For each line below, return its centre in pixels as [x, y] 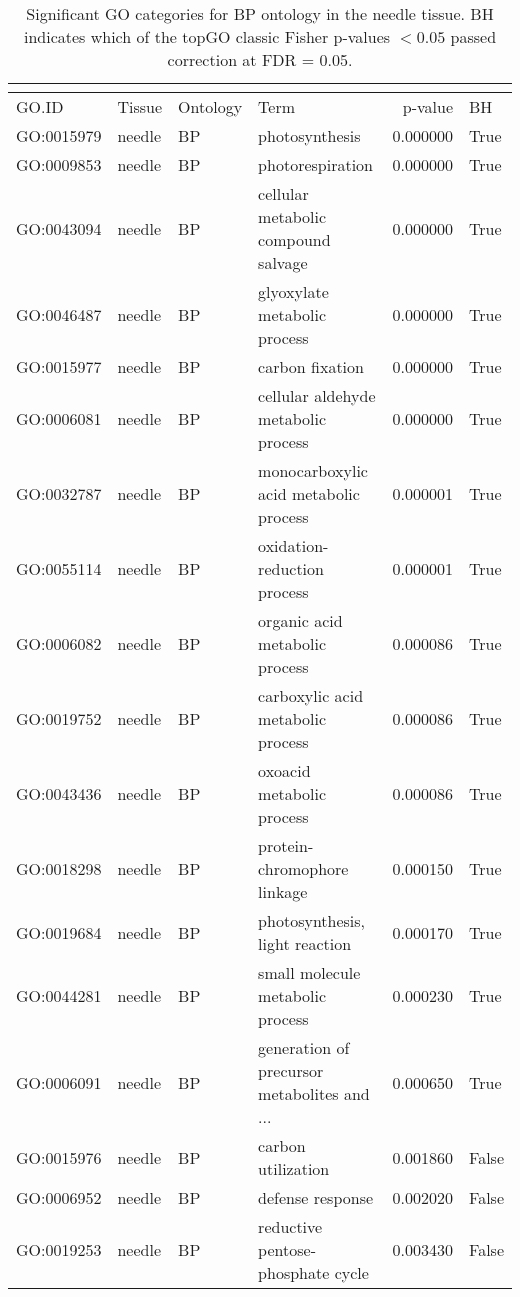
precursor [291, 1070]
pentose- [287, 1249]
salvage [283, 262]
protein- [286, 845]
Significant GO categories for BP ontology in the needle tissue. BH [260, 13]
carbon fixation [311, 366]
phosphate [294, 1272]
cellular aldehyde [317, 395]
